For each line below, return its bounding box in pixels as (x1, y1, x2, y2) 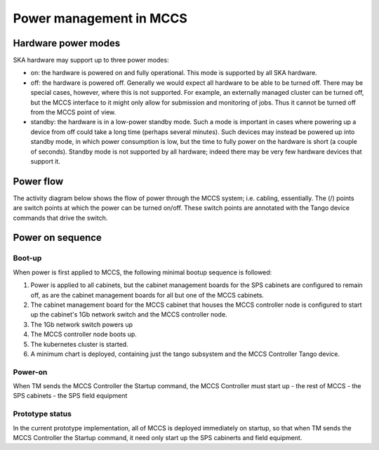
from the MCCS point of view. (30, 108, 117, 117)
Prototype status (13, 409, 72, 419)
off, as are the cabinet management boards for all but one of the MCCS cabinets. (30, 291, 265, 299)
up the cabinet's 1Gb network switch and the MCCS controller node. (30, 310, 227, 319)
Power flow (13, 176, 64, 187)
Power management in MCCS (13, 11, 187, 26)
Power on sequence (13, 232, 102, 244)
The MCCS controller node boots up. (30, 330, 137, 338)
